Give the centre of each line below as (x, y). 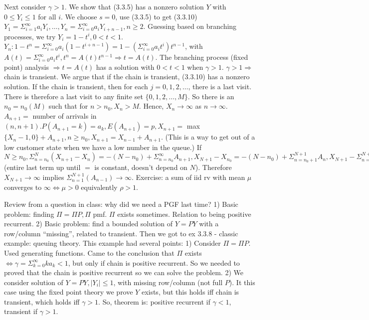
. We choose (79, 16)
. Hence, (151, 106)
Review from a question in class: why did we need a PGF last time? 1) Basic (121, 204)
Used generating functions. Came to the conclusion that (89, 252)
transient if (21, 311)
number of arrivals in (65, 115)
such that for (68, 106)
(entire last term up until (42, 167)
